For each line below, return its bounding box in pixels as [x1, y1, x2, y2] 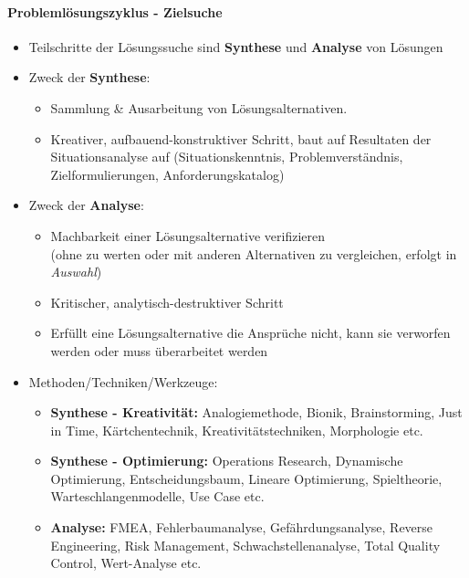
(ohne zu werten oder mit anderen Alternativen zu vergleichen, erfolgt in [50, 244, 457, 263]
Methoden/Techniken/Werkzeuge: [28, 372, 218, 391]
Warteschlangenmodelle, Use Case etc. [50, 487, 265, 506]
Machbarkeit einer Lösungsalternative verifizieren [50, 226, 325, 245]
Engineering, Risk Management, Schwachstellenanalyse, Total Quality [50, 535, 441, 554]
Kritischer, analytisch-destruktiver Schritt [50, 292, 284, 311]
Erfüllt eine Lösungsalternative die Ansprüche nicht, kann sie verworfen [50, 323, 451, 342]
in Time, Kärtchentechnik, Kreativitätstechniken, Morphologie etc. [50, 420, 423, 439]
